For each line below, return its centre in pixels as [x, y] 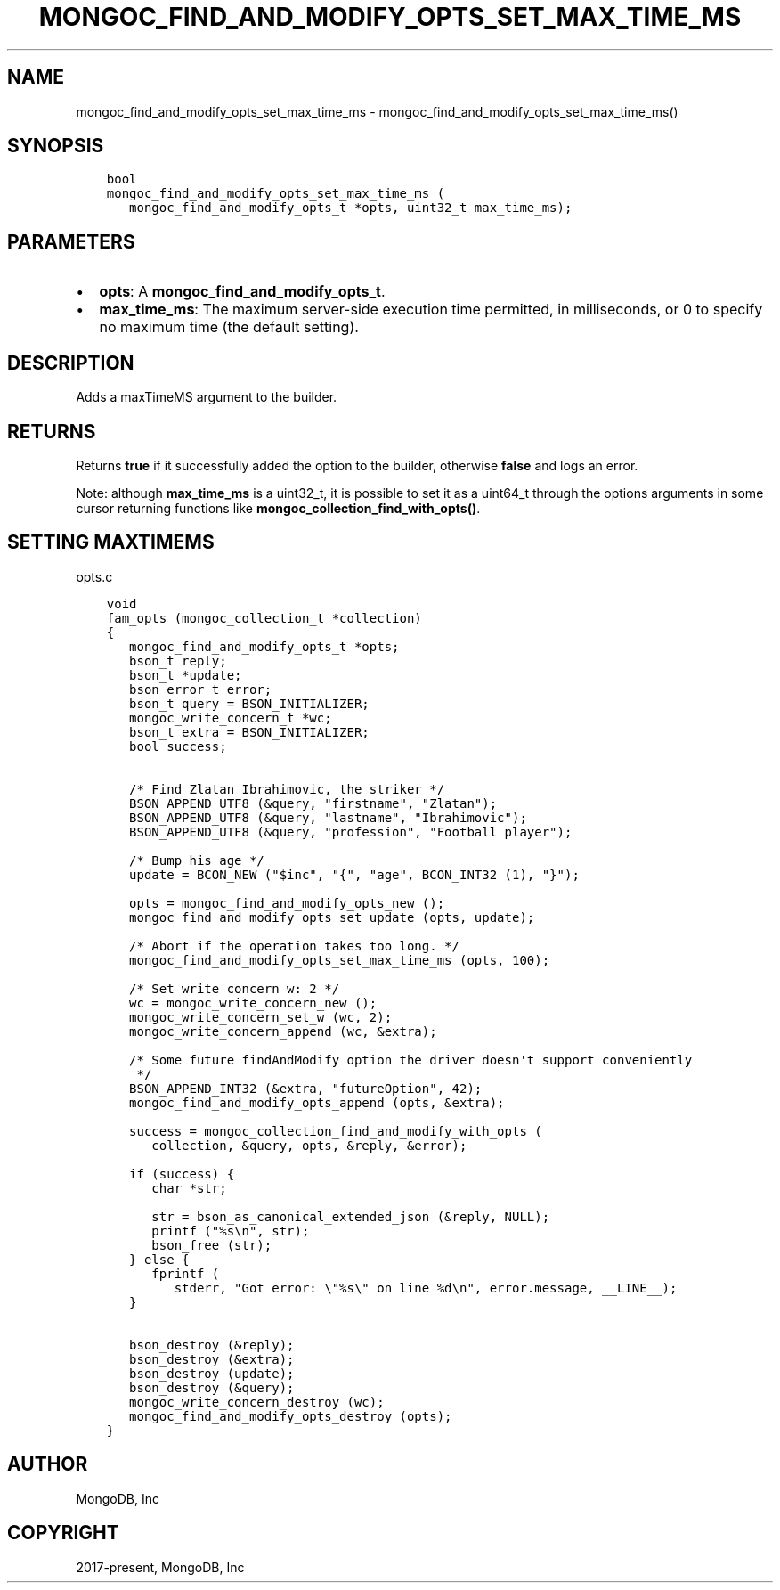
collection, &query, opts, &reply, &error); [309, 1145]
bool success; [178, 746]
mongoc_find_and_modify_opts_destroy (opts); [291, 1416]
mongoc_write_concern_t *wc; [231, 718]
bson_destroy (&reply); [212, 1345]
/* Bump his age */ [197, 860]
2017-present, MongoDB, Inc [160, 1567]
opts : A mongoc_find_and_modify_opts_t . [242, 292]
